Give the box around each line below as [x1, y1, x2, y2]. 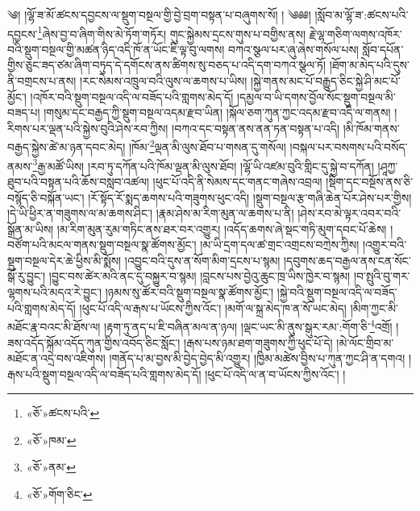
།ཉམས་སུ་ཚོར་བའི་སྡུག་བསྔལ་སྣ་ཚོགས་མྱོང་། [105, 284, 274, 301]
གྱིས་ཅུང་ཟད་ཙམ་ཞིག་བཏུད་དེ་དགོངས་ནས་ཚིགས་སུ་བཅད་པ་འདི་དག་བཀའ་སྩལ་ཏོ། [7, 56, 326, 73]
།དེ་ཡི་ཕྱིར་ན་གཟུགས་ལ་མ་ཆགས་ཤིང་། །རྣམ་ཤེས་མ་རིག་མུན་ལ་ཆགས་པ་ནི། [7, 205, 294, 222]
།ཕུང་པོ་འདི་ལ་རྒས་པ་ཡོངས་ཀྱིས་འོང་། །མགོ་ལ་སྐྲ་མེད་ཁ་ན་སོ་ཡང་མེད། [79, 299, 347, 316]
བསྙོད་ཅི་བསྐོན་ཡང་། [7, 189, 85, 206]
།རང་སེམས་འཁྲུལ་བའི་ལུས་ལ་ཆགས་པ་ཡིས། [80, 73, 247, 89]
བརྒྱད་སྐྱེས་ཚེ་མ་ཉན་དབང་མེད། [7, 139, 126, 156]
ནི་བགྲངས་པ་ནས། [7, 73, 77, 89]
